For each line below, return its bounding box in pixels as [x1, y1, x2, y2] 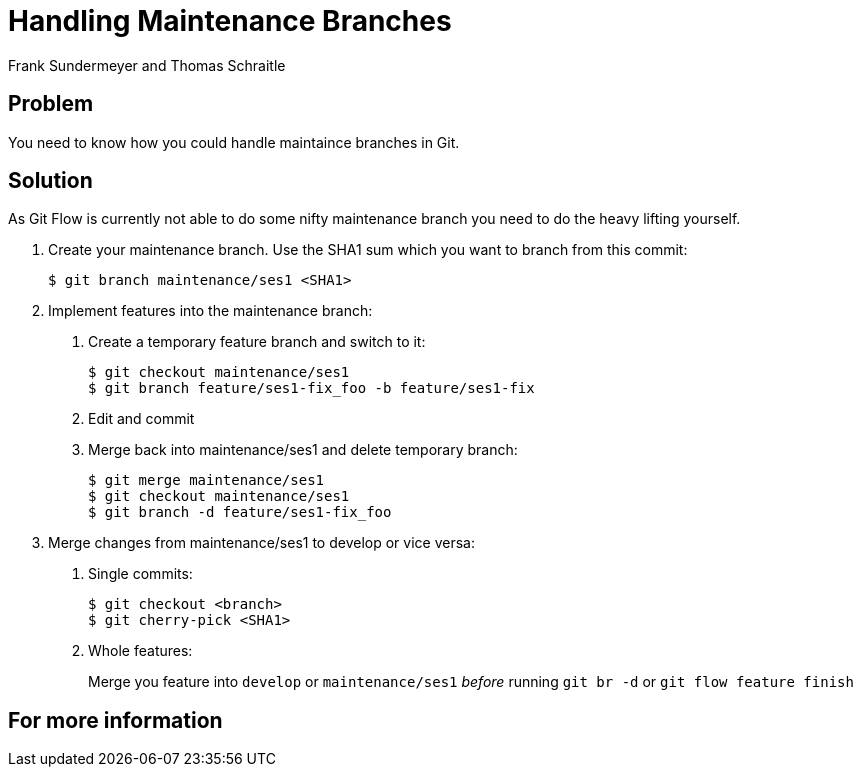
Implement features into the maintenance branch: [48, 302, 373, 320]
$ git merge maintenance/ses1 [88, 472, 325, 489]
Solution [8, 168, 93, 194]
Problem [8, 91, 94, 117]
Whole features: [88, 642, 193, 660]
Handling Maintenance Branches [8, 4, 452, 38]
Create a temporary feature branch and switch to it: [88, 333, 426, 351]
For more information [8, 707, 223, 733]
